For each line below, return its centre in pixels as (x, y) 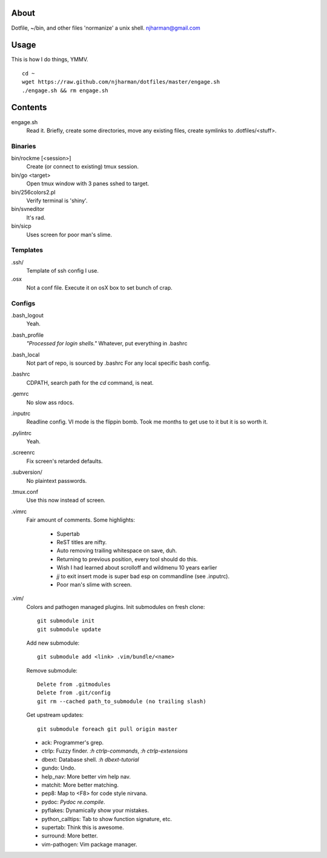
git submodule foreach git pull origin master (107, 729)
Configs (23, 303)
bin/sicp (21, 226)
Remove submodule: (52, 670)
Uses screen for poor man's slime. (69, 234)
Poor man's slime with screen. (94, 584)
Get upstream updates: (55, 715)
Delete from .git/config (74, 693)
